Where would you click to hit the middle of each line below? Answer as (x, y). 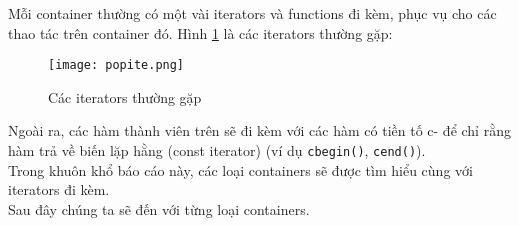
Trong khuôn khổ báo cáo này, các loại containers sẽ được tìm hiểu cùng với (240, 169)
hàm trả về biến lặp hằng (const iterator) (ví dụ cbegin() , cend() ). (217, 150)
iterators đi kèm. (59, 189)
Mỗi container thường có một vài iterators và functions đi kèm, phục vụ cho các (252, 13)
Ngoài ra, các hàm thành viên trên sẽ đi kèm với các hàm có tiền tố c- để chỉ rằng (259, 130)
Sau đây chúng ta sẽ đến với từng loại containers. (159, 208)
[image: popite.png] (116, 65)
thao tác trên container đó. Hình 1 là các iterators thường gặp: (200, 32)
